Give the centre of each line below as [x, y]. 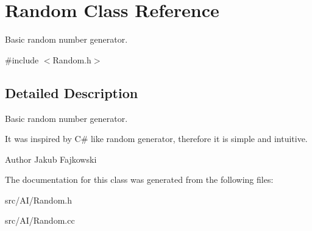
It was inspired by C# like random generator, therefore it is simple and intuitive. [156, 139]
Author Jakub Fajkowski [51, 159]
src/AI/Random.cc [40, 220]
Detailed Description [72, 92]
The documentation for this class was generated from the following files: [139, 179]
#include [22, 59]
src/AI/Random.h [38, 200]
